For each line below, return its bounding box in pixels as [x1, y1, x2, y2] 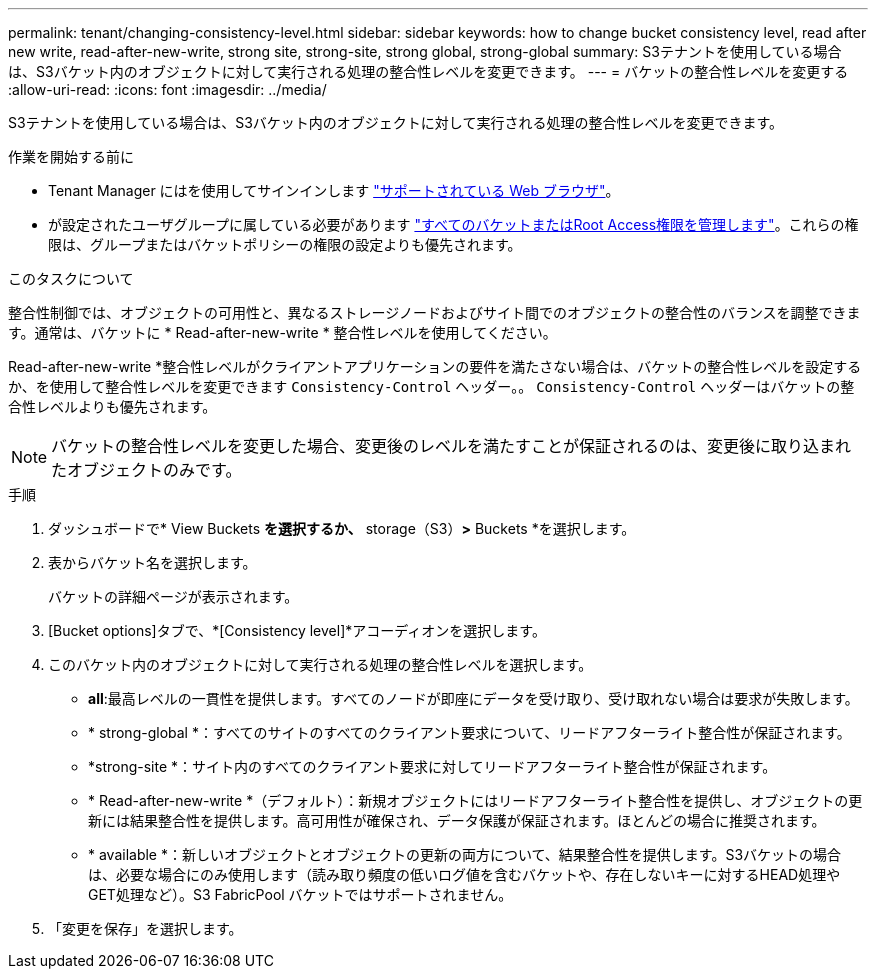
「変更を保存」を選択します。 [48, 920, 243, 937]
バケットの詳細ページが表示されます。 [48, 588, 299, 605]
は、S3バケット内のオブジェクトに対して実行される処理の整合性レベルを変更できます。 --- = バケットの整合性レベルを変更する [8, 63, 849, 80]
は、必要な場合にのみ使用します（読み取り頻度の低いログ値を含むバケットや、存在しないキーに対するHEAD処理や [88, 866, 841, 883]
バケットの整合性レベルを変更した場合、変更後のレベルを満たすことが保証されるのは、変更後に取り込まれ [51, 436, 852, 456]
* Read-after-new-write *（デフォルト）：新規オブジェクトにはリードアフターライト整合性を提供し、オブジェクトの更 [88, 792, 863, 809]
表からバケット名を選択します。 [48, 554, 257, 571]
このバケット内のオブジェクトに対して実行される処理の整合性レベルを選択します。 [48, 656, 593, 673]
